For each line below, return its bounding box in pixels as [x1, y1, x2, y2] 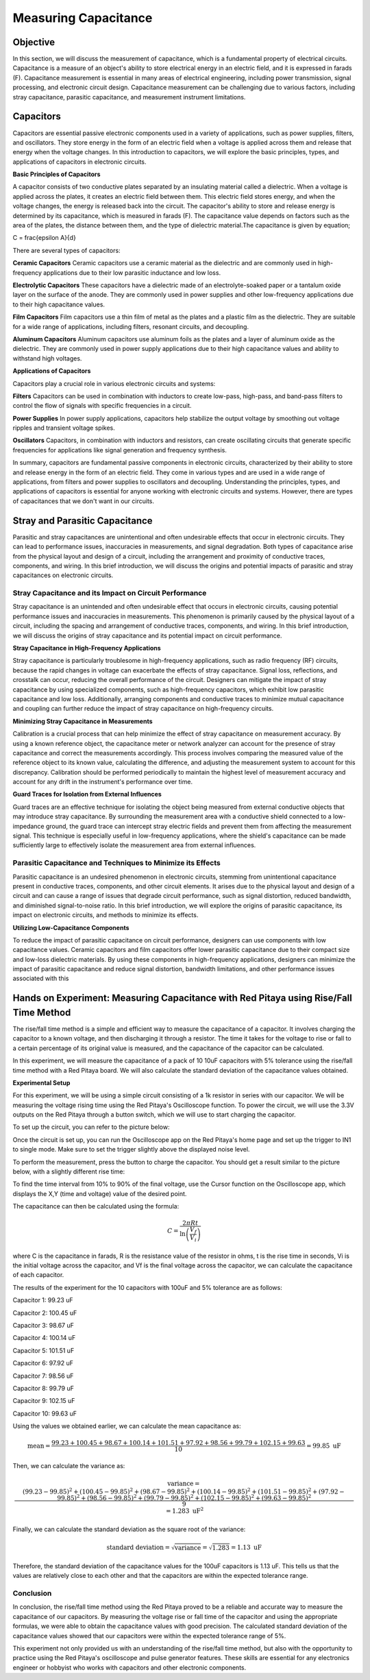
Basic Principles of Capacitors [12, 170, 101, 178]
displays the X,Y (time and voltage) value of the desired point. [12, 1189, 187, 1197]
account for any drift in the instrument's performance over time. [12, 778, 193, 786]
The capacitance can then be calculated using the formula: [12, 1202, 180, 1210]
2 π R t [182, 1219, 199, 1227]
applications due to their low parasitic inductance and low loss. [43, 268, 221, 277]
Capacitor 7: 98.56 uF [12, 1372, 74, 1380]
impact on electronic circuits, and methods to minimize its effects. [12, 911, 199, 919]
